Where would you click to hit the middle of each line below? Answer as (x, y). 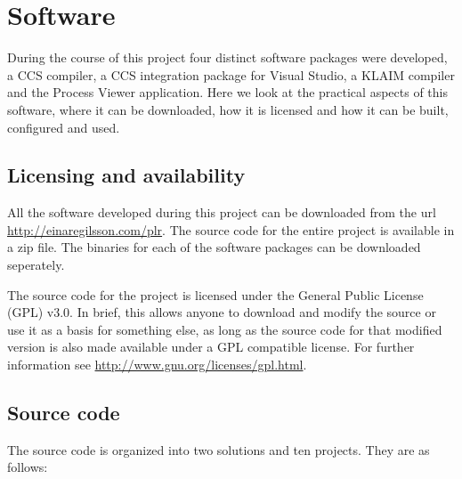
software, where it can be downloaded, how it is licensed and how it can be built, (228, 109)
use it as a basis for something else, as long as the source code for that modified (225, 329)
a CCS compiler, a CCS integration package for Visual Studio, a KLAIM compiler (231, 74)
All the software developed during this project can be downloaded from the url (222, 212)
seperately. (36, 265)
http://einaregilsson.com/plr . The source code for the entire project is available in (231, 229)
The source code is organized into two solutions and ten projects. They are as (219, 449)
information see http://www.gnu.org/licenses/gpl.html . (157, 365)
